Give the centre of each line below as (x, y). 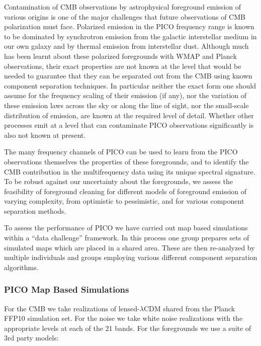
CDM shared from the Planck (189, 308)
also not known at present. (45, 135)
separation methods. (35, 210)
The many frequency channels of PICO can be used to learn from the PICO (121, 152)
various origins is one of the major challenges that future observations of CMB (125, 16)
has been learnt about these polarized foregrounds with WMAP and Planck (120, 56)
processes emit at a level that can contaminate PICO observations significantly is (129, 125)
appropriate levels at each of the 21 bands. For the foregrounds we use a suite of (128, 328)
